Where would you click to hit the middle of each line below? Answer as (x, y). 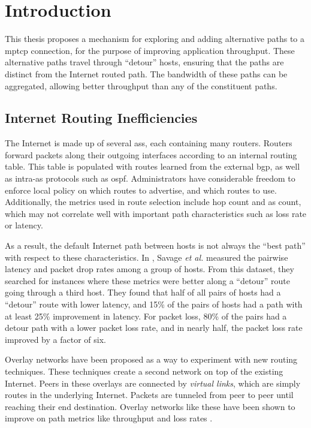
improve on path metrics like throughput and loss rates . (109, 418)
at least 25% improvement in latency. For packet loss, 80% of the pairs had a (146, 316)
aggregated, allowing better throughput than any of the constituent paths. (141, 85)
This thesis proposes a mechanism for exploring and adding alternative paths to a (155, 39)
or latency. (24, 225)
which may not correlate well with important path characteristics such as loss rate (156, 213)
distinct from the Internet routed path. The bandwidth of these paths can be (146, 73)
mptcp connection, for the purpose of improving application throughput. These (150, 50)
